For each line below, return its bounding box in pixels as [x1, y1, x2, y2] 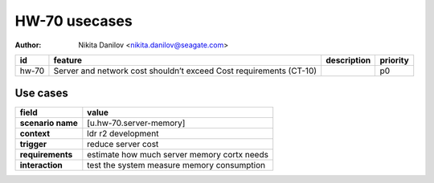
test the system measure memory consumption [87, 160, 265, 171]
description [325, 55, 371, 66]
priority [379, 55, 409, 66]
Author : [14, 40, 42, 50]
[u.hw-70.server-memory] [87, 117, 186, 128]
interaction [19, 160, 63, 171]
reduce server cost [87, 139, 159, 150]
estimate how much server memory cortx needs [87, 149, 269, 161]
